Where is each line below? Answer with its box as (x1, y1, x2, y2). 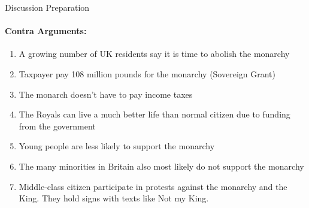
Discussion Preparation (5, 1, 90, 13)
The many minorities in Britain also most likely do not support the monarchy (19, 159, 304, 172)
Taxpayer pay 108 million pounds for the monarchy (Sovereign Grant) (19, 67, 275, 80)
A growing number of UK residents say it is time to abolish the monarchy (19, 47, 290, 60)
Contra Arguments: (5, 25, 87, 37)
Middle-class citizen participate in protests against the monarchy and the (19, 180, 287, 192)
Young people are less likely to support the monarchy (19, 140, 215, 152)
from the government (19, 119, 96, 132)
